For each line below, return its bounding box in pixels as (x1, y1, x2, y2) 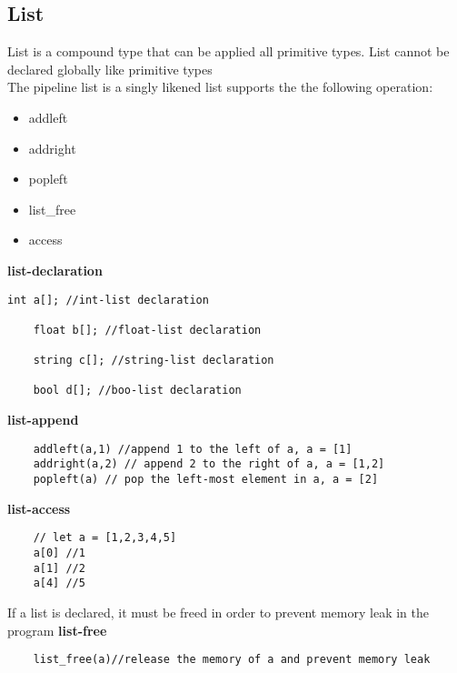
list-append (7, 410, 79, 429)
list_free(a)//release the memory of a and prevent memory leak (33, 653, 431, 667)
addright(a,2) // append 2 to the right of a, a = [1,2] (33, 457, 385, 471)
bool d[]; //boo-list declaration (33, 384, 242, 397)
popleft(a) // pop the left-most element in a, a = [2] (33, 473, 379, 487)
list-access (7, 498, 71, 517)
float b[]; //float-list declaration (33, 323, 262, 336)
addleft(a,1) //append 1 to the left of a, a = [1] (33, 442, 353, 456)
